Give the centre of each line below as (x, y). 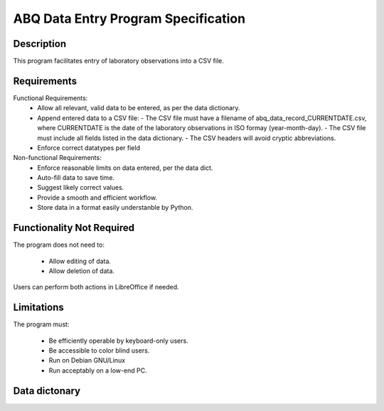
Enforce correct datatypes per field (89, 148)
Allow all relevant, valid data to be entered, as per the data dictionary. (139, 108)
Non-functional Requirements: (58, 158)
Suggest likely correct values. (81, 188)
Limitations (38, 308)
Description (40, 44)
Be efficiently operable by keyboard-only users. (118, 341)
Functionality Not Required (74, 228)
